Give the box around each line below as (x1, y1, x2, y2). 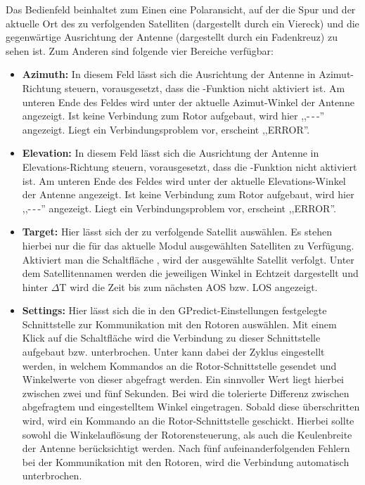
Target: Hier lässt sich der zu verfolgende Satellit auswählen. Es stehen (22, 224, 332, 239)
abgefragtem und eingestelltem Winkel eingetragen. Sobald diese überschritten (22, 399, 360, 414)
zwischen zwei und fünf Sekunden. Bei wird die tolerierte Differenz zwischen (22, 385, 350, 400)
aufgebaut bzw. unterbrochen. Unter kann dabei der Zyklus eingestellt (22, 344, 325, 359)
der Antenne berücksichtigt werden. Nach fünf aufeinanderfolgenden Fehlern (22, 441, 350, 455)
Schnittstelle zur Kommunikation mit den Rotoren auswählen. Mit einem (22, 316, 337, 331)
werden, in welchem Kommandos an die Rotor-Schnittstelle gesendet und (22, 358, 337, 373)
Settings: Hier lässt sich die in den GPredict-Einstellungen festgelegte (22, 303, 327, 318)
